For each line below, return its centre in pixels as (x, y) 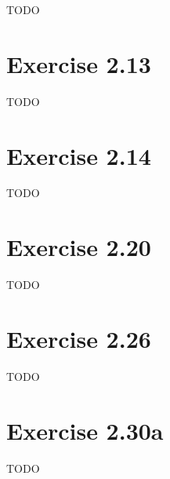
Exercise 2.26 (79, 338)
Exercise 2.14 (79, 155)
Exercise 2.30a (85, 430)
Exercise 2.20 (79, 247)
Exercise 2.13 (79, 63)
